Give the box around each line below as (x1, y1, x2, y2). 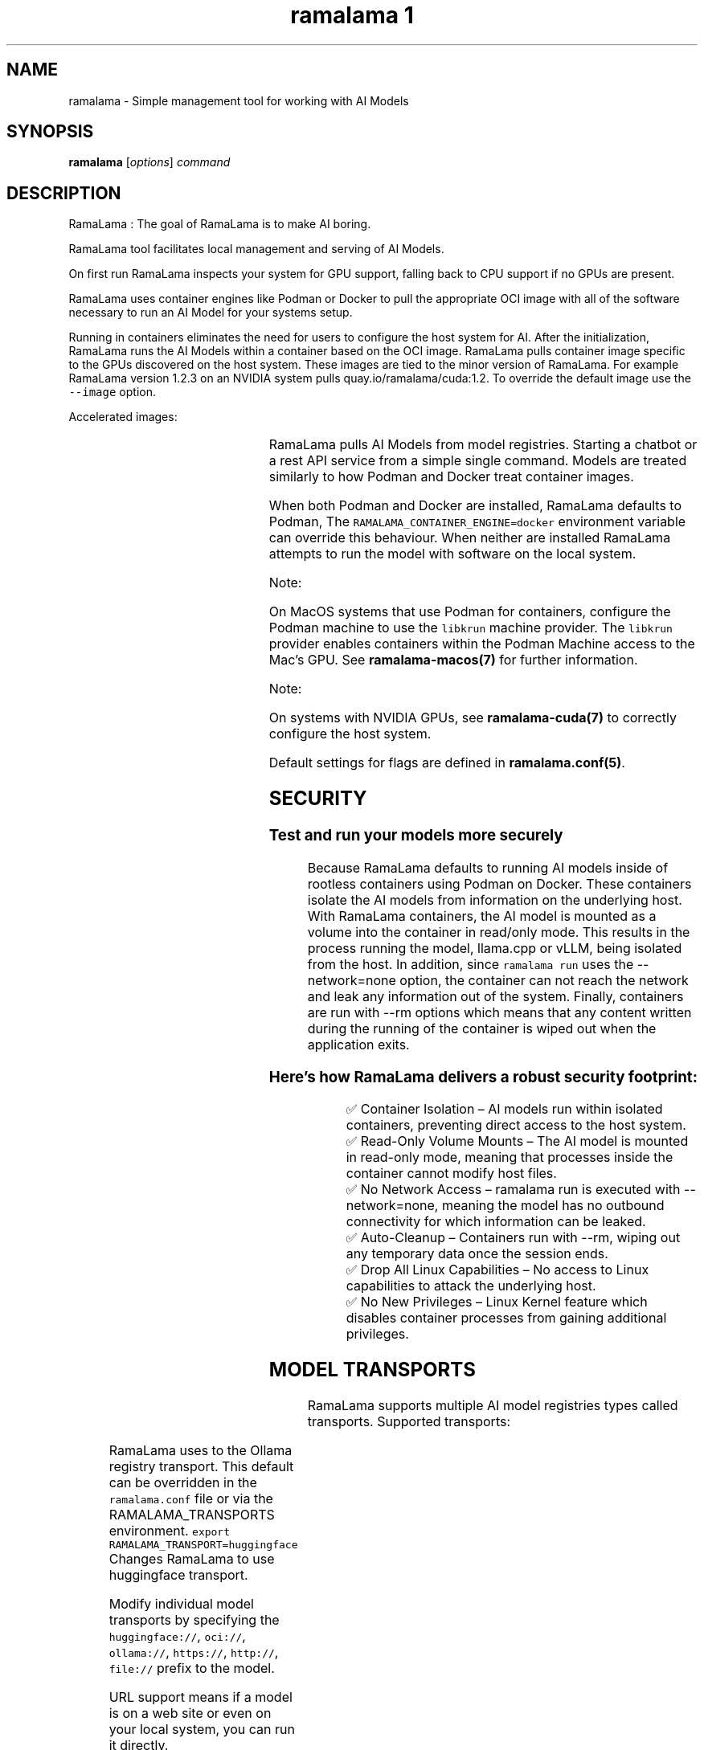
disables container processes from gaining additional (346, 1310, 667, 1327)
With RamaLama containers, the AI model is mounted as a (307, 907, 657, 924)
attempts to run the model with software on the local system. (268, 546, 636, 562)
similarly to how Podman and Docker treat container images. (268, 468, 634, 485)
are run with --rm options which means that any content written (307, 1004, 692, 1020)
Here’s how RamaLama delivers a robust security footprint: (268, 1067, 698, 1086)
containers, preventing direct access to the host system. (346, 1117, 686, 1134)
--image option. (68, 385, 156, 399)
